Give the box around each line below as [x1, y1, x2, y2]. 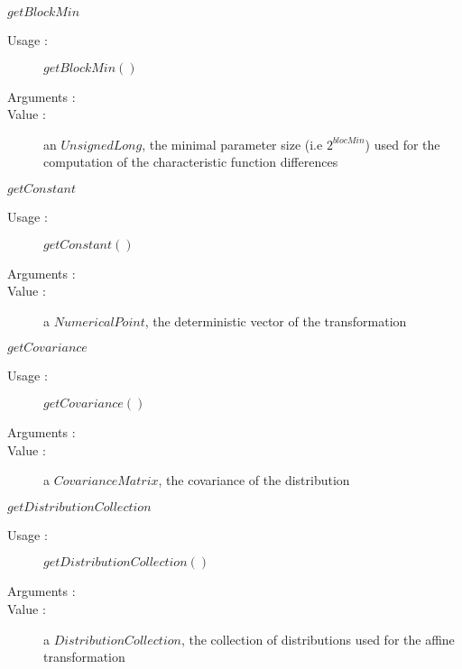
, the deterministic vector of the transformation [144, 311, 407, 330]
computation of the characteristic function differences [43, 152, 338, 171]
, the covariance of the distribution [158, 471, 350, 490]
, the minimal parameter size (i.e [142, 134, 323, 153]
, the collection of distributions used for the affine [180, 629, 455, 648]
